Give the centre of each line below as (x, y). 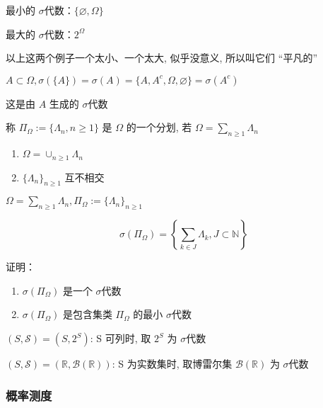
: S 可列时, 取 (121, 338)
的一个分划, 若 (159, 127)
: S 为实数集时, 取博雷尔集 (172, 363)
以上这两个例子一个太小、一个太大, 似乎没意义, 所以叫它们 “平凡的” (161, 58)
